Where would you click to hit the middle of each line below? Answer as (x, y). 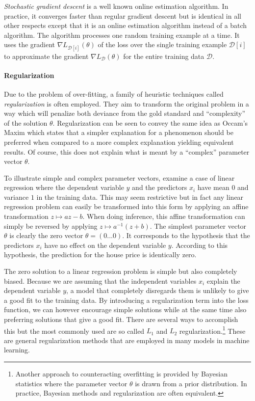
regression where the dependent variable (64, 187)
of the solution (26, 122)
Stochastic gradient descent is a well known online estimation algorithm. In (116, 6)
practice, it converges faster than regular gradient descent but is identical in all (123, 15)
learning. (17, 350)
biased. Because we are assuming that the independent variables (100, 281)
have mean (213, 187)
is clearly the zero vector (46, 235)
